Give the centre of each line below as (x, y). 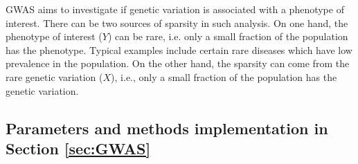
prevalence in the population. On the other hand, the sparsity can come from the (178, 63)
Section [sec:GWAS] (78, 148)
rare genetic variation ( (54, 76)
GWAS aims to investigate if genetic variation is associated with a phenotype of (175, 9)
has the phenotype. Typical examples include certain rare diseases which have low (179, 49)
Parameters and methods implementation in (167, 128)
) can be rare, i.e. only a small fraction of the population (228, 36)
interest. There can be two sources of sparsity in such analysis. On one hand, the (177, 22)
